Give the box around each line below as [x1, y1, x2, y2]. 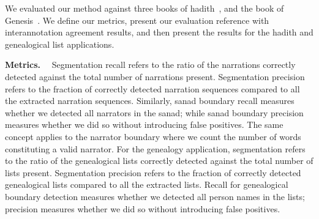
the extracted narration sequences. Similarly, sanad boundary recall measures [5, 94, 295, 107]
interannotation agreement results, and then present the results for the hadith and [5, 26, 313, 39]
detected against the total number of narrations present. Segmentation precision [5, 70, 305, 83]
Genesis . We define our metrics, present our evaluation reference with [5, 13, 269, 26]
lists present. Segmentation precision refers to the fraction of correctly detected [5, 166, 301, 179]
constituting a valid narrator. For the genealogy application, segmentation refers [5, 142, 306, 155]
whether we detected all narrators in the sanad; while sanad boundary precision [5, 106, 304, 119]
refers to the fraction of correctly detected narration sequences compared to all [5, 82, 300, 95]
